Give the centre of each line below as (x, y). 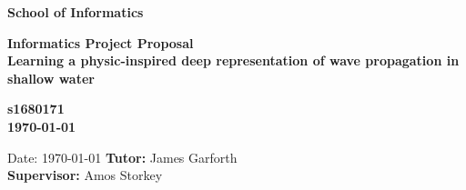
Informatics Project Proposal (101, 42)
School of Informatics (76, 12)
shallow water (51, 78)
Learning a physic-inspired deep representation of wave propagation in (233, 60)
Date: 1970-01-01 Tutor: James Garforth (122, 157)
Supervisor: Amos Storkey (85, 175)
